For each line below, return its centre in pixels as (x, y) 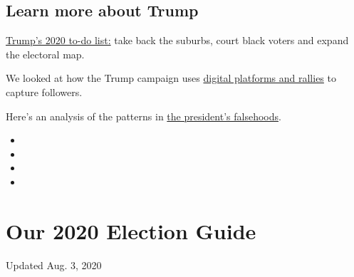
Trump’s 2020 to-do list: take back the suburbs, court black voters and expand (177, 40)
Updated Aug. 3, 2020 (54, 265)
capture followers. (44, 92)
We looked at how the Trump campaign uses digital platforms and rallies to (171, 78)
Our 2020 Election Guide (131, 230)
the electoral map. (45, 54)
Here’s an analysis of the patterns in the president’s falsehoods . (144, 116)
